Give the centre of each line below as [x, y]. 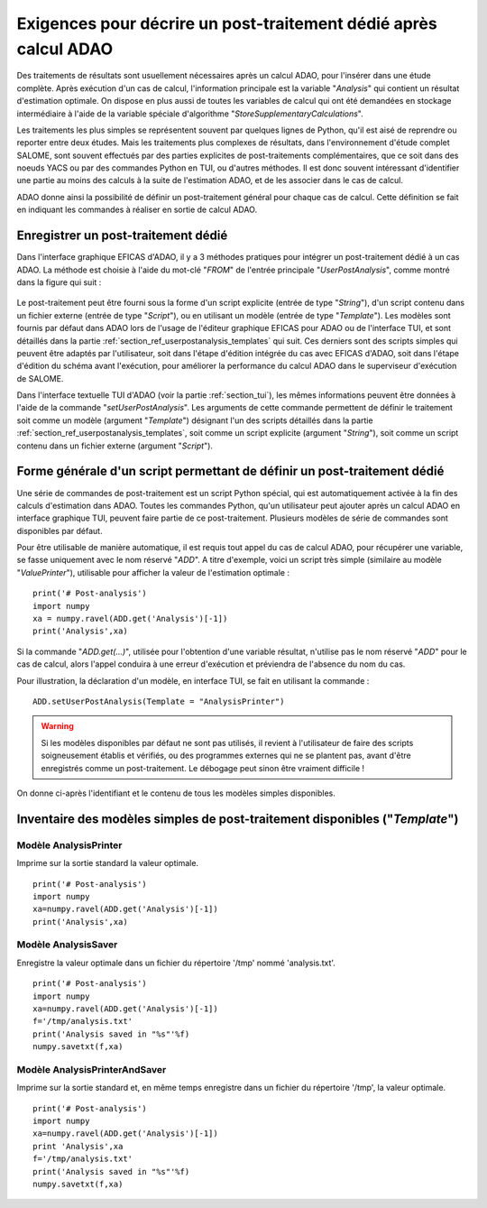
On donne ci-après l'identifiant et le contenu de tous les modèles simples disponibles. [176, 793]
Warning [57, 726]
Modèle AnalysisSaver [67, 945]
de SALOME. [40, 378]
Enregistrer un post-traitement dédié [122, 236]
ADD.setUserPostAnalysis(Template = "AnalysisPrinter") [159, 701]
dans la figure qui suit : [59, 282]
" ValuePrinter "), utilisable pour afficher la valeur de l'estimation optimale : [153, 572]
